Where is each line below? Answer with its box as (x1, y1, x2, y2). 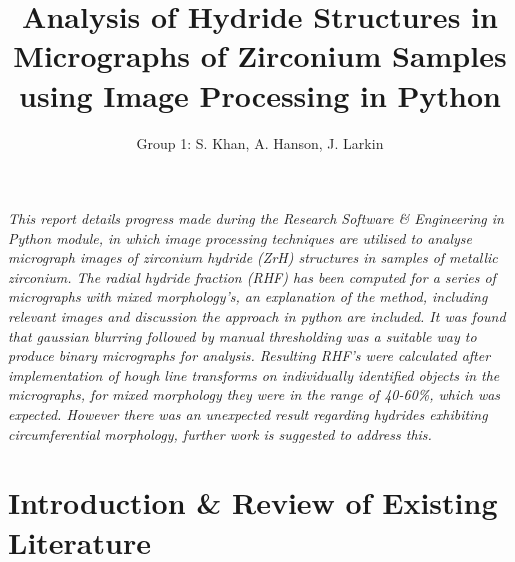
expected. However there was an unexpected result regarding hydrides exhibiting (8, 404, 488, 425)
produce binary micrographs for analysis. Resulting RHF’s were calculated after (8, 345, 491, 366)
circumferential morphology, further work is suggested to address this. (8, 423, 432, 444)
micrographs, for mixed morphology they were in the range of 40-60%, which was (8, 384, 501, 405)
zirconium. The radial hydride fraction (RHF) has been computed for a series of (8, 266, 496, 287)
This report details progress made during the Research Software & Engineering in (8, 208, 504, 229)
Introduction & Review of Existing (8, 482, 498, 523)
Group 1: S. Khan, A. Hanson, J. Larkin (136, 132, 384, 153)
